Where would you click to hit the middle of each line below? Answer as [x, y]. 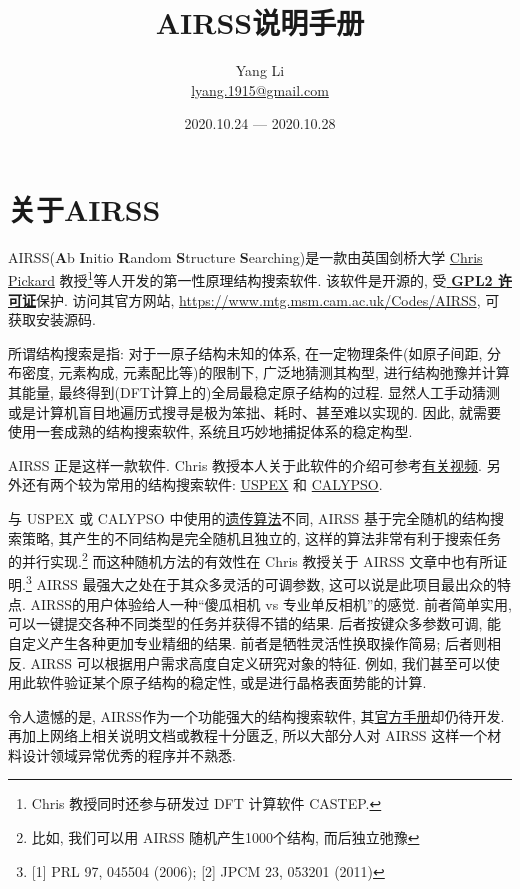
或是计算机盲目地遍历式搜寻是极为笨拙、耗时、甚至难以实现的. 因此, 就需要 [255, 411]
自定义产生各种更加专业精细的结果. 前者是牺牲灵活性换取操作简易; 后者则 [248, 642]
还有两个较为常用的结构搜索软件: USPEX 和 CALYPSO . [202, 484]
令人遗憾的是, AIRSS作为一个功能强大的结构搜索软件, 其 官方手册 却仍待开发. [256, 715]
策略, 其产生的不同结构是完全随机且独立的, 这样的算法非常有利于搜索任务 [261, 537]
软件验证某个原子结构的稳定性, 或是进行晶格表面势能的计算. [231, 682]
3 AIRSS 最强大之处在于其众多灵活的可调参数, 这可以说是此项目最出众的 [261, 583]
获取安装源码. [52, 319]
